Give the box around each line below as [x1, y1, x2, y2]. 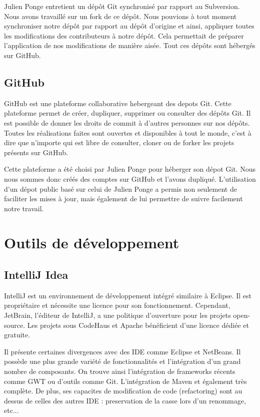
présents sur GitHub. [4, 147, 68, 157]
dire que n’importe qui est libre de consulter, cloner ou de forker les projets [4, 137, 234, 148]
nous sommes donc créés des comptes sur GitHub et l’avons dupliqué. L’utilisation [4, 173, 256, 184]
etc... [4, 405, 19, 415]
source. [4, 319, 25, 330]
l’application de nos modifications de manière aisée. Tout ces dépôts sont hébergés [4, 40, 255, 51]
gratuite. [4, 329, 30, 340]
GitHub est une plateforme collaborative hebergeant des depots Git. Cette [4, 98, 231, 108]
